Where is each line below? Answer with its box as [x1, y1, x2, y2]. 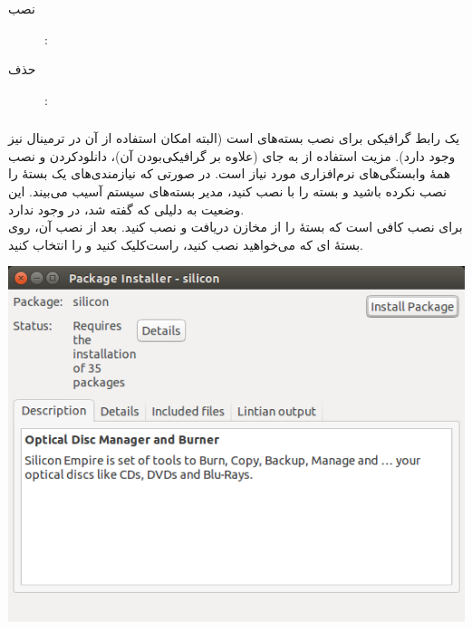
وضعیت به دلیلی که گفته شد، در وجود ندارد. [8, 199, 245, 218]
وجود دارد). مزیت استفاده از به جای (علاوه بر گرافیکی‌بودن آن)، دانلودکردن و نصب [8, 146, 456, 165]
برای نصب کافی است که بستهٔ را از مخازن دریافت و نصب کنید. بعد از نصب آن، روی [8, 217, 463, 236]
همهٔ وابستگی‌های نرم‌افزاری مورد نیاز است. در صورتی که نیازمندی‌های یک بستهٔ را [8, 164, 451, 183]
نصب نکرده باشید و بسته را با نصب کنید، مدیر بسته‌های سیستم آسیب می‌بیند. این [8, 182, 447, 201]
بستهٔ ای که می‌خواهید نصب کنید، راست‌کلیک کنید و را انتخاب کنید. [8, 234, 364, 253]
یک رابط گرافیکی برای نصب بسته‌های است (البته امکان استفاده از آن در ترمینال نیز [8, 129, 460, 148]
